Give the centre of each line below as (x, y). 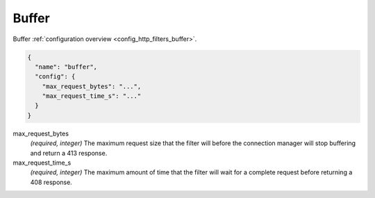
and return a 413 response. (69, 153)
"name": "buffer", (66, 67)
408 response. (51, 182)
